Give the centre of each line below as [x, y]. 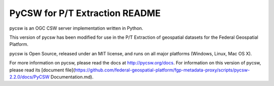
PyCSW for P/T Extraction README [85, 13]
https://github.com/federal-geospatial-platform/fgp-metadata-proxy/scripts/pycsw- [162, 70]
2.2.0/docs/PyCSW [29, 77]
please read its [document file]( [42, 70]
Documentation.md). [72, 77]
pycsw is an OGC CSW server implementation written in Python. [76, 28]
